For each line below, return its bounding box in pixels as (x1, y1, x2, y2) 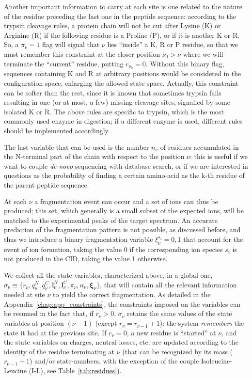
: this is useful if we (190, 151, 248, 161)
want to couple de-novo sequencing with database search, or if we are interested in (4, 160, 248, 171)
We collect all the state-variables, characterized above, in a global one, (4, 269, 213, 280)
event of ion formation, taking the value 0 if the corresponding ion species (4, 244, 223, 254)
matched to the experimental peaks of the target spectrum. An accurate (4, 215, 218, 225)
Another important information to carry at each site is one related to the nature (4, 1, 242, 11)
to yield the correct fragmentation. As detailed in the (53, 289, 211, 300)
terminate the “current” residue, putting (4, 58, 124, 68)
